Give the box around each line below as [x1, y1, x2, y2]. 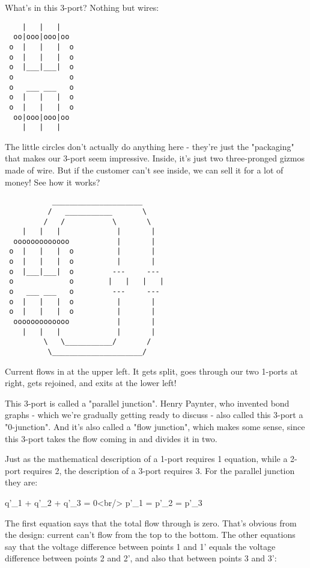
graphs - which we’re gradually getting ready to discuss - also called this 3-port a [5, 408, 303, 421]
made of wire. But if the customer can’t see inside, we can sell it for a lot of [5, 164, 284, 176]
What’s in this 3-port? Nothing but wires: [5, 1, 159, 13]
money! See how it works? [5, 175, 100, 188]
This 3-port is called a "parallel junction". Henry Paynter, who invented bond [5, 396, 290, 409]
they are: [5, 476, 38, 488]
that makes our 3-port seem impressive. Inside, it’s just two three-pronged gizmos [5, 152, 305, 164]
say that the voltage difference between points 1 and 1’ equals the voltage [5, 540, 276, 552]
